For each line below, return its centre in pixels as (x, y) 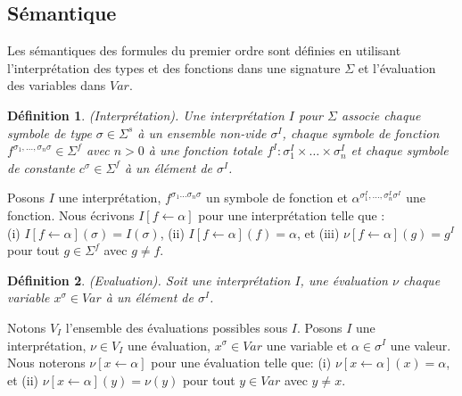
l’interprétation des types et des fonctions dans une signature (174, 67)
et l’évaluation (397, 67)
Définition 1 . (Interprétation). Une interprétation (146, 115)
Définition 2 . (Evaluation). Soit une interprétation (149, 280)
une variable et (307, 345)
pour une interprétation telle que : (292, 214)
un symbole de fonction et (277, 198)
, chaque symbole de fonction (361, 132)
